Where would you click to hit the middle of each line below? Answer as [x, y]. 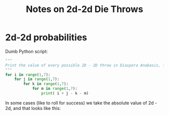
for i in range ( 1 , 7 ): [28, 75]
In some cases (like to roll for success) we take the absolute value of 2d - [81, 103]
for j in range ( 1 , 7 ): [37, 79]
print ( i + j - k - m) [65, 93]
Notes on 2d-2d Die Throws [84, 9]
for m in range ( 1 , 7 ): [55, 89]
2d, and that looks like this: [33, 108]
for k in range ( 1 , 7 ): [46, 84]
